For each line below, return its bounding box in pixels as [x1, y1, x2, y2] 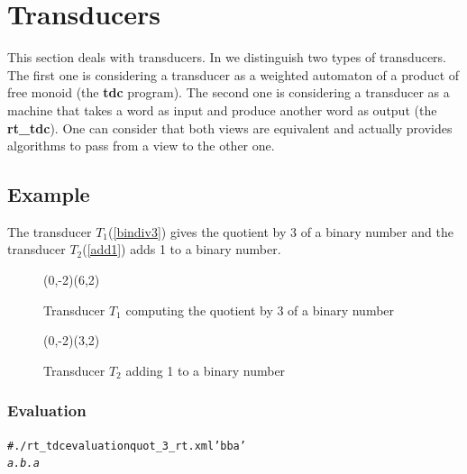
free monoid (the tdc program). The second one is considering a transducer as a [7, 83, 450, 102]
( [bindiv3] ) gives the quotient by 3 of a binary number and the [108, 222, 453, 241]
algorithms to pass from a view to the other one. [7, 136, 275, 155]
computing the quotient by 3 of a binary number [125, 300, 395, 319]
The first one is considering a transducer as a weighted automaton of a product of [7, 65, 460, 84]
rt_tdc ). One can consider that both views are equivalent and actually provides [7, 118, 453, 137]
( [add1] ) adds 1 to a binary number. [82, 240, 281, 259]
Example [7, 180, 90, 208]
